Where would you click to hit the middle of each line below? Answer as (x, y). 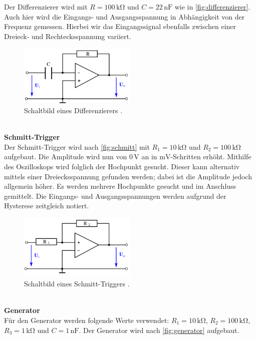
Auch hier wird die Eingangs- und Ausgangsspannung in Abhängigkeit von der (124, 16)
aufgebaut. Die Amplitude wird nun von (66, 156)
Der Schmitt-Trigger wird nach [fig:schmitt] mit (77, 146)
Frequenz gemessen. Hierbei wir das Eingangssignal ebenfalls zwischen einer (120, 26)
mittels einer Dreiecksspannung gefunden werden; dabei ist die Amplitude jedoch (128, 176)
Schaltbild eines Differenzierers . (73, 110)
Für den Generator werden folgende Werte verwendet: (87, 320)
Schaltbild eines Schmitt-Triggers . (77, 284)
